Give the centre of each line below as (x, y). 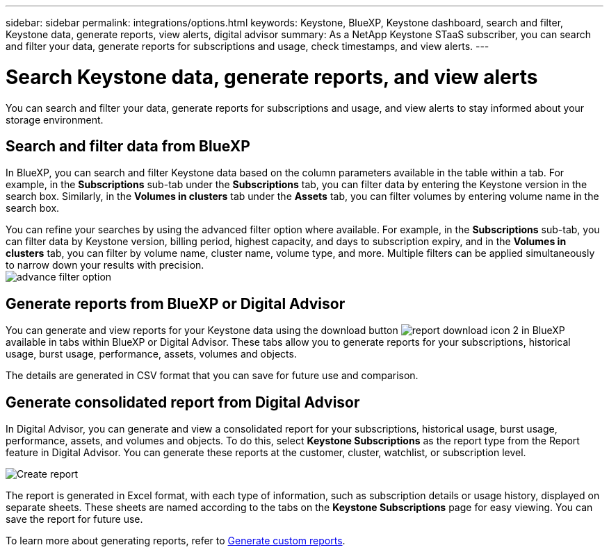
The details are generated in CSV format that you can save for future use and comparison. (212, 376)
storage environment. (55, 119)
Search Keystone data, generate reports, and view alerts (272, 77)
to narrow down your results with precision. (105, 265)
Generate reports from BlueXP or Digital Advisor (176, 303)
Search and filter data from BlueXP (128, 146)
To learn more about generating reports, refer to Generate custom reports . (176, 541)
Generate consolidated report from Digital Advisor (183, 402)
